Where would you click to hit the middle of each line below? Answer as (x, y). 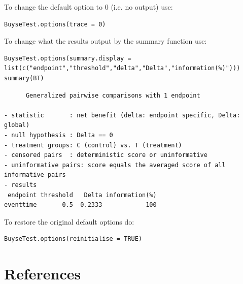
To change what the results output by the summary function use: (106, 41)
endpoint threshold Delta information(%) (82, 195)
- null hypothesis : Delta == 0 (59, 135)
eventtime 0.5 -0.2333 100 (80, 205)
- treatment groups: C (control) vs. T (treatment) (93, 145)
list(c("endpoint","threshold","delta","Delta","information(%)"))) (122, 68)
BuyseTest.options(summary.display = (68, 58)
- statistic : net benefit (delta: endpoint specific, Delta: (122, 115)
